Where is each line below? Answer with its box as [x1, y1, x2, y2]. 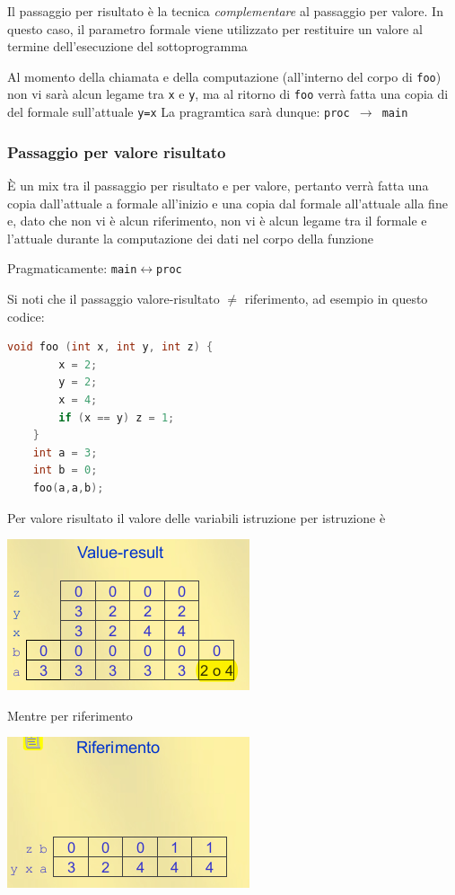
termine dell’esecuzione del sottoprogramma [7, 37, 248, 56]
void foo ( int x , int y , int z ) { [7, 341, 214, 354]
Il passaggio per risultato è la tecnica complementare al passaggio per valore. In [7, 2, 443, 20]
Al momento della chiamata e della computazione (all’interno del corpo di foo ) [7, 66, 442, 85]
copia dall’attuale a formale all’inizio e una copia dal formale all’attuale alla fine [7, 193, 448, 212]
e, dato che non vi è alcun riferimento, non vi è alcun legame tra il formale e [7, 211, 427, 230]
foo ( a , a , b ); [32, 481, 104, 494]
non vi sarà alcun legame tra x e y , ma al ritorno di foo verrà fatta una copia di [7, 84, 449, 103]
